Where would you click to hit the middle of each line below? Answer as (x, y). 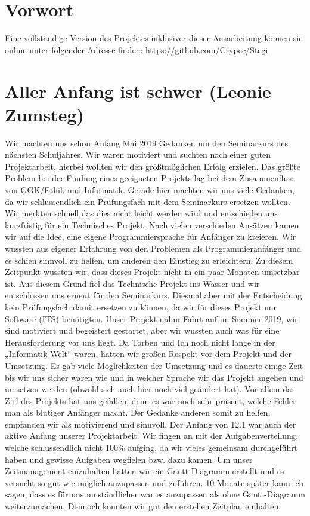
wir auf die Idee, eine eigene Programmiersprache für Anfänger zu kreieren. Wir (151, 236)
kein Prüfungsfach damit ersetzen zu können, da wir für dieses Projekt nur (141, 306)
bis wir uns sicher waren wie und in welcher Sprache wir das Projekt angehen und (154, 377)
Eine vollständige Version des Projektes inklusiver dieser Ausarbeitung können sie (154, 38)
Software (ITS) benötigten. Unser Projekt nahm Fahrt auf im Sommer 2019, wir (151, 318)
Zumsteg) (45, 114)
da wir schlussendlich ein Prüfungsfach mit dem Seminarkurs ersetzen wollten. (148, 201)
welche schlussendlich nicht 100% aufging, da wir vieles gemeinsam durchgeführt (151, 448)
